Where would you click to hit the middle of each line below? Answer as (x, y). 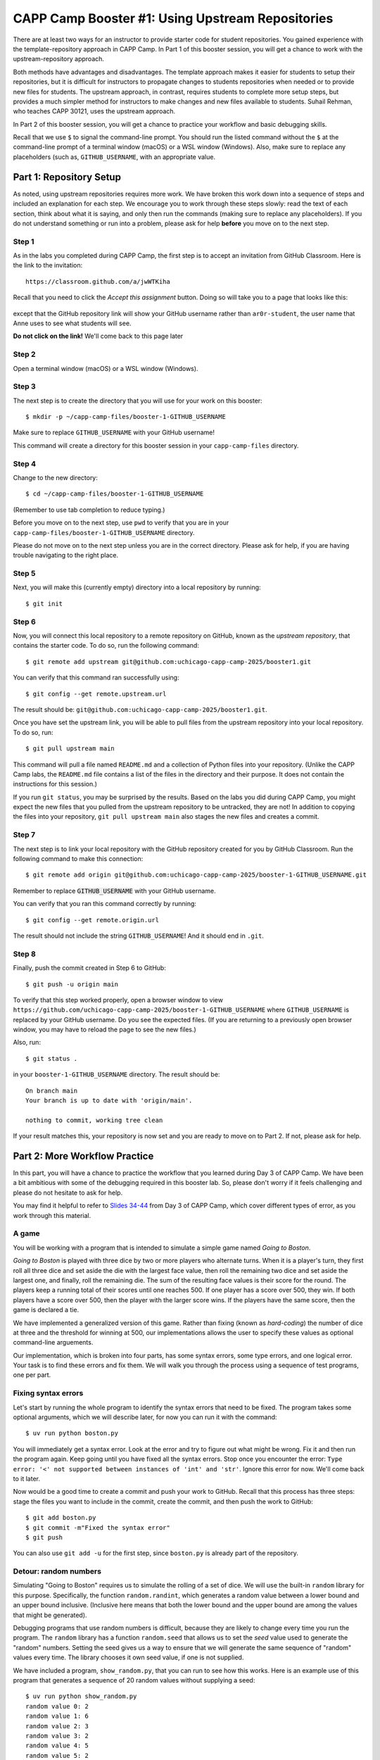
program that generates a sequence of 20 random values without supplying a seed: (134, 1680)
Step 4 (25, 463)
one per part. (32, 1375)
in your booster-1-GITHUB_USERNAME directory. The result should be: (116, 1074)
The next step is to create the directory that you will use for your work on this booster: (138, 401)
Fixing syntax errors (48, 1393)
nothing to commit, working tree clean (94, 1120)
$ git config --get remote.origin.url (93, 920)
